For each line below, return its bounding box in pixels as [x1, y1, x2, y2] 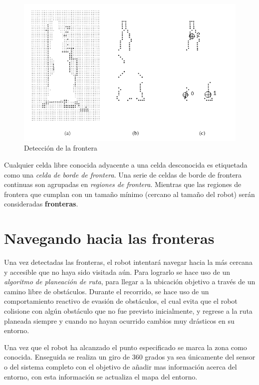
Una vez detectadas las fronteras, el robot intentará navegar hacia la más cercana [4, 257, 253, 267]
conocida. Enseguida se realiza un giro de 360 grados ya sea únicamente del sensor [4, 352, 256, 362]
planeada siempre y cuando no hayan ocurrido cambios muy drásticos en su [4, 315, 235, 326]
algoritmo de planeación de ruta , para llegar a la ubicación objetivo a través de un [4, 276, 256, 287]
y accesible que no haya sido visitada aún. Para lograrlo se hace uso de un [4, 266, 230, 277]
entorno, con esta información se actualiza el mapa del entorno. [4, 371, 198, 382]
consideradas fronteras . [4, 198, 78, 209]
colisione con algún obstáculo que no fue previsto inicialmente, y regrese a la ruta [4, 306, 253, 316]
